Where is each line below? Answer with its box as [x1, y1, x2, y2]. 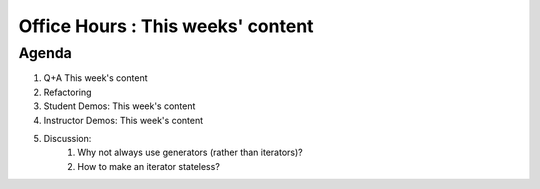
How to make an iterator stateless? [77, 160, 220, 172]
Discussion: [43, 132, 92, 144]
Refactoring [43, 86, 92, 98]
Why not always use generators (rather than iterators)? [77, 146, 304, 159]
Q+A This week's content [43, 72, 148, 84]
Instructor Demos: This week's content [43, 114, 204, 126]
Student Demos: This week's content [43, 100, 196, 112]
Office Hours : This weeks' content [18, 15, 314, 37]
